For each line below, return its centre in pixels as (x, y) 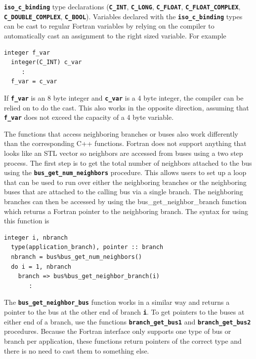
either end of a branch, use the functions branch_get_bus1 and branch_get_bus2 (128, 321)
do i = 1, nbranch (41, 267)
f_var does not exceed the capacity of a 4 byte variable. (89, 117)
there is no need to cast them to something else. (77, 350)
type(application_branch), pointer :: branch (87, 247)
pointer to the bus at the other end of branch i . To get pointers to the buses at (124, 312)
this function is (27, 221)
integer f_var (27, 53)
